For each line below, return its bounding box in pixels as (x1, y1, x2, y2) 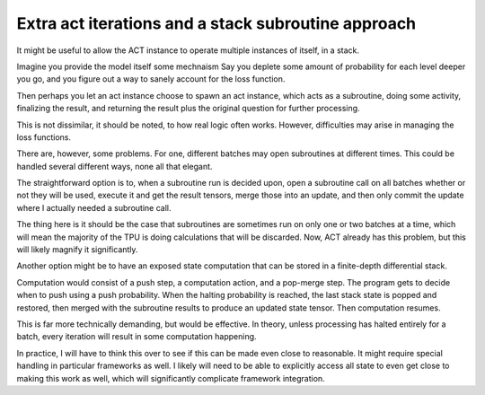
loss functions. (16, 131, 72, 143)
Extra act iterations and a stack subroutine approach (16, 13, 417, 33)
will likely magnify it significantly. (16, 244, 138, 255)
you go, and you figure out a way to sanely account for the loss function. (16, 74, 286, 84)
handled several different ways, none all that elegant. (16, 161, 213, 171)
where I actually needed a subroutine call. (16, 202, 172, 213)
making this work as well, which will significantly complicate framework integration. (16, 373, 325, 383)
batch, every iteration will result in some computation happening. (16, 331, 257, 342)
